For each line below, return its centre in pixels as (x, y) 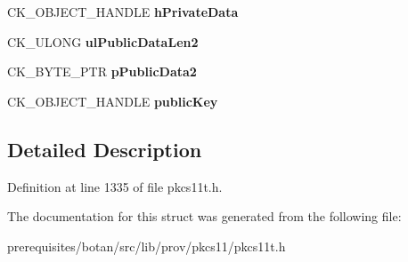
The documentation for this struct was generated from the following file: (204, 216)
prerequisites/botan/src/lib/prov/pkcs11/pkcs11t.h (147, 246)
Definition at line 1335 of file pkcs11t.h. (115, 186)
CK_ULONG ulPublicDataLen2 (103, 41)
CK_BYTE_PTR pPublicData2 (102, 71)
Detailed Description (105, 149)
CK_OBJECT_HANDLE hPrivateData (123, 12)
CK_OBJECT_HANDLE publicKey (113, 101)
